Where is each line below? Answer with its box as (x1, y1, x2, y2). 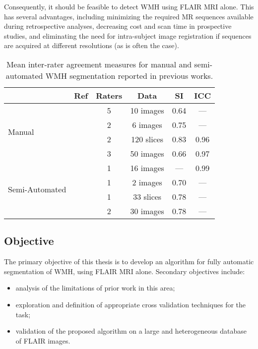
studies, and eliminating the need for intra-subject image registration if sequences (4, 30, 252, 41)
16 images (130, 162, 164, 174)
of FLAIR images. (15, 335, 70, 346)
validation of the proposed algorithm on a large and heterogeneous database (15, 326, 247, 336)
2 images (132, 176, 162, 188)
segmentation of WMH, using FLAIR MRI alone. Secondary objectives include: (4, 266, 245, 276)
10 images (130, 104, 164, 116)
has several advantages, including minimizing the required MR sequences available (4, 11, 254, 21)
